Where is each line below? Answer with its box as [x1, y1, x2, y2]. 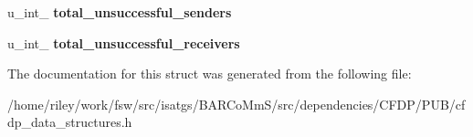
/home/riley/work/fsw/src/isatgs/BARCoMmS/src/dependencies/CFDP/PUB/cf [7, 94, 466, 113]
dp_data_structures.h [7, 112, 132, 132]
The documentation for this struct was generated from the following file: [7, 64, 412, 83]
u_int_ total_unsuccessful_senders [7, 3, 232, 21]
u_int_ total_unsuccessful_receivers [7, 33, 240, 52]
